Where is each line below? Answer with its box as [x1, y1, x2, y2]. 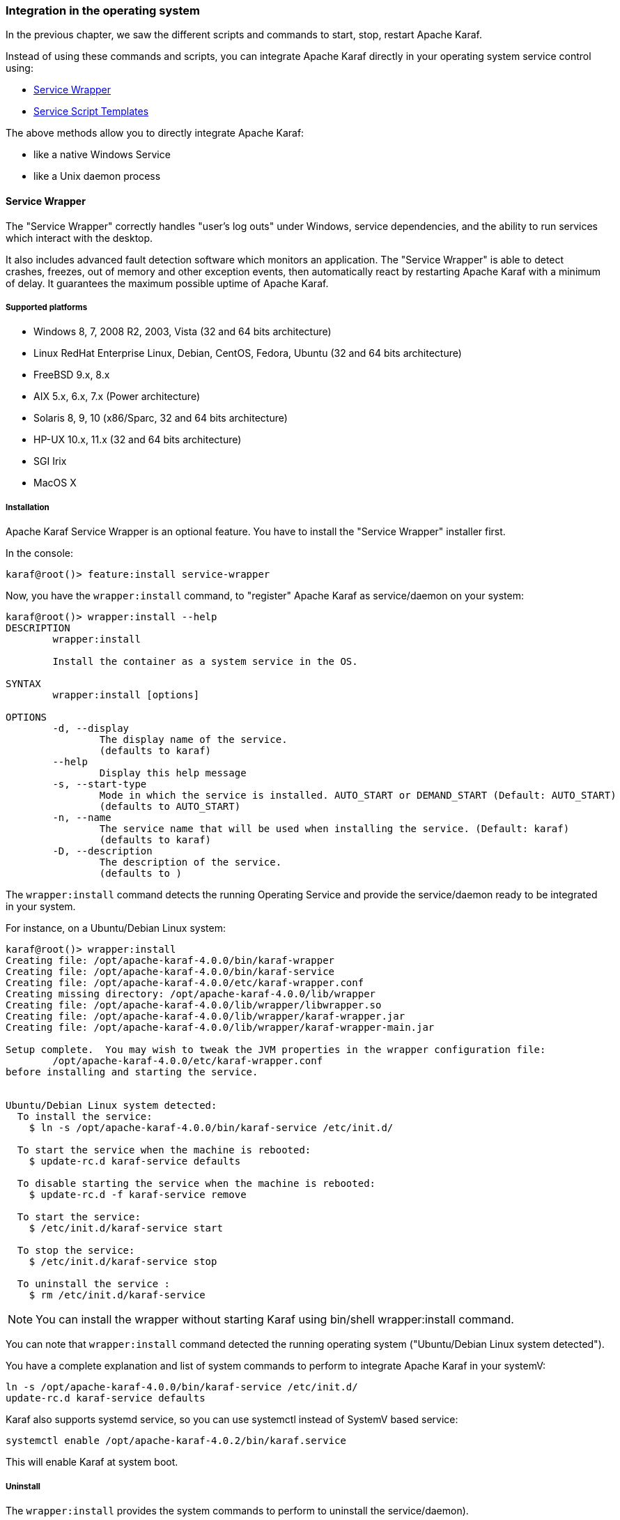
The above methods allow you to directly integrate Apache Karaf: [6, 127, 304, 139]
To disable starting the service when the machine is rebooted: [17, 1178, 376, 1190]
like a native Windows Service [33, 148, 171, 161]
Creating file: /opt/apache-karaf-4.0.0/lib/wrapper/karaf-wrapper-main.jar [6, 1022, 435, 1034]
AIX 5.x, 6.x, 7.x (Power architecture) [33, 390, 200, 403]
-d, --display [52, 723, 130, 735]
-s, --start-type [52, 778, 147, 790]
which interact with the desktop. [6, 231, 153, 244]
